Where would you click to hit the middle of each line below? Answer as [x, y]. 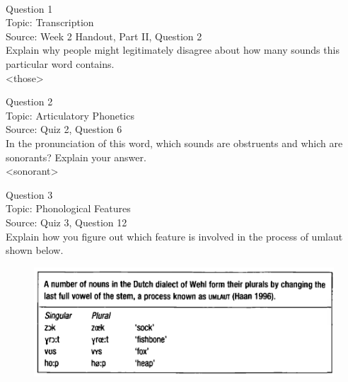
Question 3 [29, 194]
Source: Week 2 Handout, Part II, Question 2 [104, 36]
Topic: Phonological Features [68, 208]
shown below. [35, 250]
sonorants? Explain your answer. [76, 157]
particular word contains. [60, 63]
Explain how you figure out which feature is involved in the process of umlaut [174, 236]
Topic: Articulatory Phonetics [70, 115]
